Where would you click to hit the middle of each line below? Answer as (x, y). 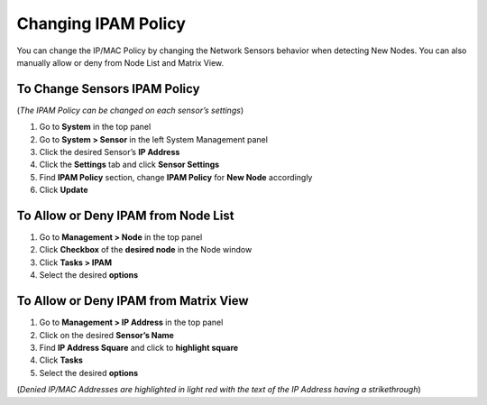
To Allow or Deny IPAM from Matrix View (133, 301)
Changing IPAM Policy (101, 23)
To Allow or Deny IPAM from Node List (125, 216)
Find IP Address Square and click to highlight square (139, 347)
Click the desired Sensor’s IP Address (110, 152)
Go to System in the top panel (95, 127)
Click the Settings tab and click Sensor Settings (129, 165)
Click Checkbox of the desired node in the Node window (146, 250)
